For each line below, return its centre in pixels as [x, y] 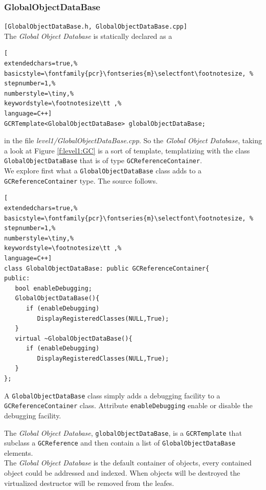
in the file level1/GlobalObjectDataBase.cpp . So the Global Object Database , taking [133, 140]
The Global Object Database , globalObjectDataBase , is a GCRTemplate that [123, 432]
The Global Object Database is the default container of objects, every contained [128, 463]
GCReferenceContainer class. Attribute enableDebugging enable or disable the [128, 405]
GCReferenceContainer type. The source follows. [81, 180]
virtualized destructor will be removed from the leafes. [89, 483]
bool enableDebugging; [53, 288]
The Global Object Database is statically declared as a [88, 36]
